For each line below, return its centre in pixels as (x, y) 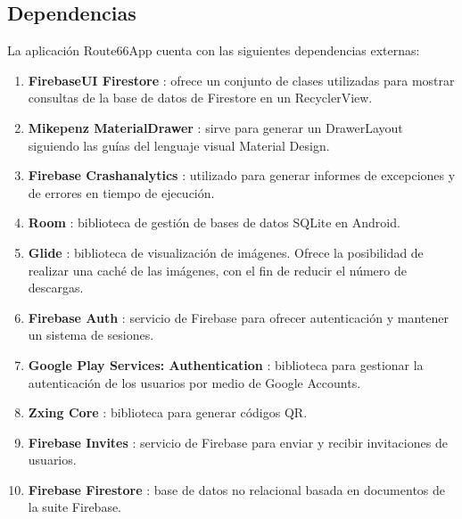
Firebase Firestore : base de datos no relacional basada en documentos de (237, 489)
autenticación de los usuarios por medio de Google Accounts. (194, 382)
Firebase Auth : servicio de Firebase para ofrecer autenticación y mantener (238, 317)
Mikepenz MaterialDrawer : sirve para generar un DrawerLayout (215, 127)
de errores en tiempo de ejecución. (121, 192)
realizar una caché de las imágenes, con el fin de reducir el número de (217, 270)
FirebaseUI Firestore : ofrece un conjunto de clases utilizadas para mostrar (241, 80)
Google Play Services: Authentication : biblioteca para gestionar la (226, 364)
